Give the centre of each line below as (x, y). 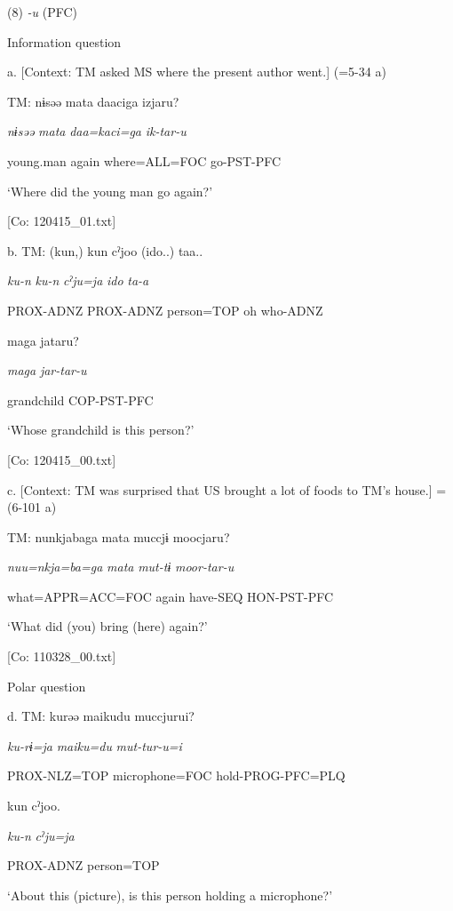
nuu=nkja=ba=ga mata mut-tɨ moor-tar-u (121, 567)
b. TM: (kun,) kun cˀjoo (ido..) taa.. (105, 250)
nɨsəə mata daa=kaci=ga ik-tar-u (97, 131)
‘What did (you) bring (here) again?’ (107, 626)
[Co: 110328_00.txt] (62, 656)
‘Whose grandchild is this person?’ (101, 430)
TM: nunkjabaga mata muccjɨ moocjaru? (119, 536)
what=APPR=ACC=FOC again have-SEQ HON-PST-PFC (171, 596)
